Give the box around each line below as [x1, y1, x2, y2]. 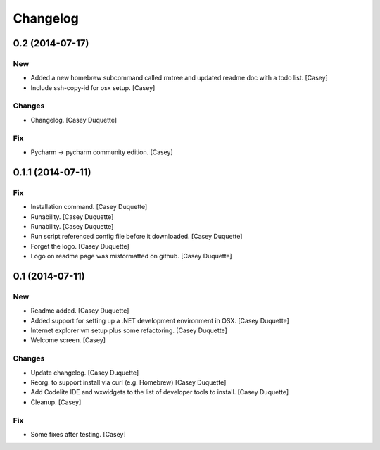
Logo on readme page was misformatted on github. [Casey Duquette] [30, 252, 232, 261]
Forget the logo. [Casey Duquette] [30, 242, 129, 250]
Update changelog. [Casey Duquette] [30, 368, 139, 377]
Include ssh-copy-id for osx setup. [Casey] [30, 83, 156, 92]
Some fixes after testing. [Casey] [30, 430, 126, 438]
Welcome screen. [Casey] [30, 336, 106, 344]
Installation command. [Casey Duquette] [30, 203, 148, 211]
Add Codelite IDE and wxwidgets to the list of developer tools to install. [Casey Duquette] [30, 388, 289, 396]
